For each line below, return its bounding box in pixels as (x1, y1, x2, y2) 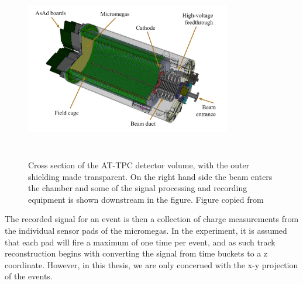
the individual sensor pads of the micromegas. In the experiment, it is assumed (5, 224, 287, 236)
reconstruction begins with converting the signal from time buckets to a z (5, 247, 268, 259)
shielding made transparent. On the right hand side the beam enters (28, 170, 273, 182)
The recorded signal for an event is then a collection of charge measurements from (5, 213, 299, 225)
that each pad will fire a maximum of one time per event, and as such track (5, 235, 276, 248)
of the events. (5, 270, 53, 282)
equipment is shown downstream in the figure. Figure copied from (28, 193, 264, 205)
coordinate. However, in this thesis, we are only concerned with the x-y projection (5, 258, 298, 271)
